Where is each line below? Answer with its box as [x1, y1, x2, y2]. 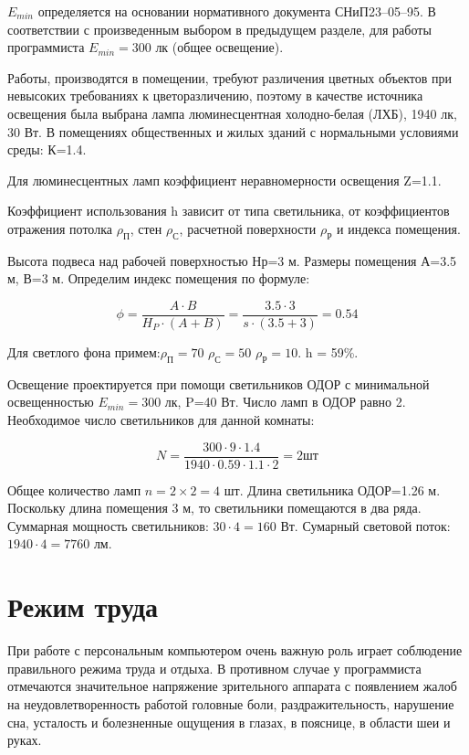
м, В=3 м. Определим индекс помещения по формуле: [7, 269, 310, 288]
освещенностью [7, 392, 94, 411]
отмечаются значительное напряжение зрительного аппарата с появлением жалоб [7, 676, 457, 696]
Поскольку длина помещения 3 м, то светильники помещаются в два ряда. [7, 498, 422, 517]
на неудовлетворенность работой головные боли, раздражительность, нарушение [7, 694, 454, 713]
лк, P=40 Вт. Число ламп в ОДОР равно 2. [164, 392, 406, 411]
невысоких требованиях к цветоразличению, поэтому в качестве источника [7, 86, 423, 105]
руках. [7, 730, 42, 750]
